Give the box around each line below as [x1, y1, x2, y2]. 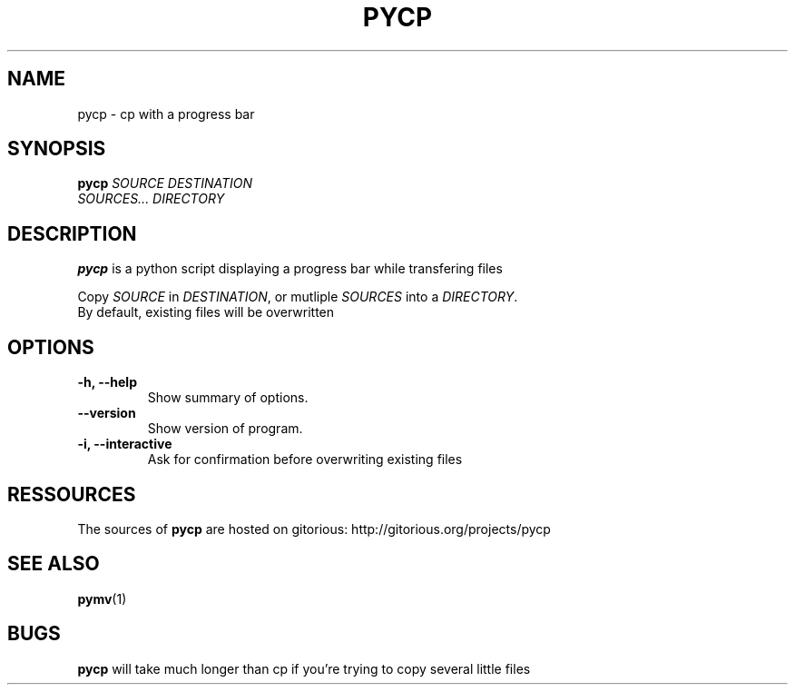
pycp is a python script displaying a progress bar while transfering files [77, 261, 503, 277]
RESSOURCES [7, 482, 136, 506]
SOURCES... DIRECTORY [77, 191, 225, 207]
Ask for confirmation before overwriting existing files [147, 451, 463, 468]
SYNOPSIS [7, 137, 106, 161]
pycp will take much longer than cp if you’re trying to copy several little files [77, 660, 531, 677]
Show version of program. [147, 420, 303, 437]
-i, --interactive [77, 436, 172, 452]
